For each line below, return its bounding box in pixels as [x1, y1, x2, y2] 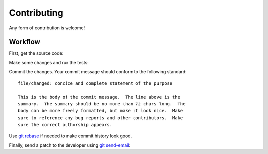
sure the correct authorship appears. [18, 122, 113, 127]
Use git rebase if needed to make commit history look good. [9, 133, 132, 139]
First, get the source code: [9, 51, 64, 56]
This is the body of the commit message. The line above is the [18, 94, 181, 100]
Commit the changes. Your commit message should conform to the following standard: [9, 69, 187, 75]
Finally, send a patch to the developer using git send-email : [9, 142, 131, 148]
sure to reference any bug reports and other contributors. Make [18, 115, 183, 121]
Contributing [9, 7, 63, 18]
